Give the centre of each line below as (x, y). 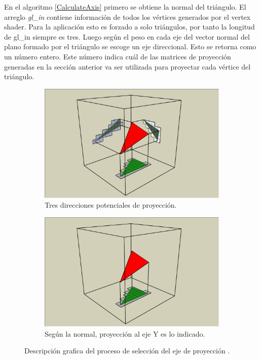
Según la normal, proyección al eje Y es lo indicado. (125, 333)
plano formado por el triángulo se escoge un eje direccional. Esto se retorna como (130, 46)
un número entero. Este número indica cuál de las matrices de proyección (118, 56)
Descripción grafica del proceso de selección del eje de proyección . (127, 351)
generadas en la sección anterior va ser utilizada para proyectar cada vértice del (127, 66)
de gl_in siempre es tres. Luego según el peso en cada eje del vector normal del (127, 36)
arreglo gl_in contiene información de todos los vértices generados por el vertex (127, 17)
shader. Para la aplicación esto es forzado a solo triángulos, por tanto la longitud (129, 27)
